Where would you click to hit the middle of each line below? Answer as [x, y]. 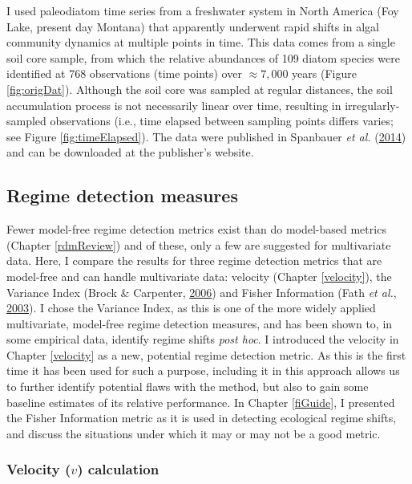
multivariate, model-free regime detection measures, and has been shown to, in [200, 323]
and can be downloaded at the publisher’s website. [130, 152]
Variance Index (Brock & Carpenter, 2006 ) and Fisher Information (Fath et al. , [202, 292]
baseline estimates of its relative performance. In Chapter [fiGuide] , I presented [201, 402]
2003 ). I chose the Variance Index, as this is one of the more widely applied [191, 308]
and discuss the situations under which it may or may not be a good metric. [194, 433]
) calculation [118, 469]
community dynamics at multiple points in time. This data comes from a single [201, 42]
